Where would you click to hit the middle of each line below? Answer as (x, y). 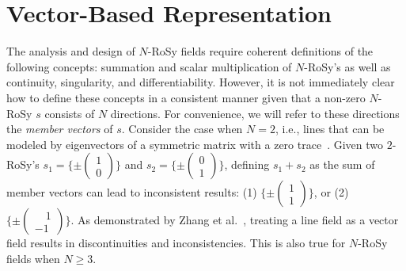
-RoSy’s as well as (347, 66)
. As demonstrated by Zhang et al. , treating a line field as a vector (235, 220)
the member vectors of (60, 129)
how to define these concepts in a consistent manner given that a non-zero (186, 97)
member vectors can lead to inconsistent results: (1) (132, 192)
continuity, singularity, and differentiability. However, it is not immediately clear (201, 82)
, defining (247, 164)
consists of (70, 113)
